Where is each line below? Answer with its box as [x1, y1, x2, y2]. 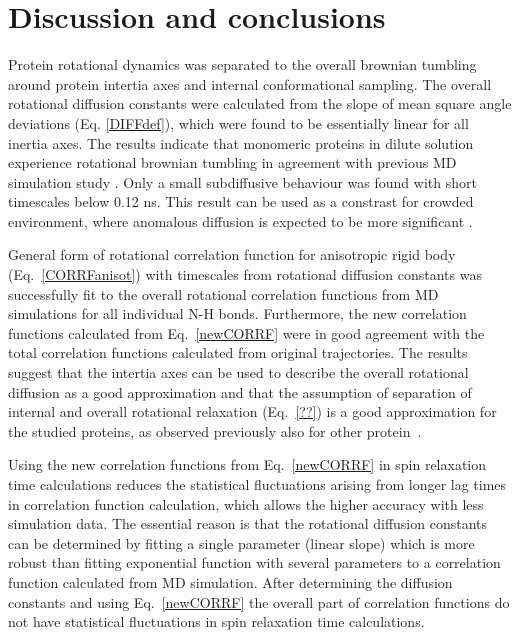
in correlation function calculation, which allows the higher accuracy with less [8, 493, 484, 514]
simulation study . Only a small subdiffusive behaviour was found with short [8, 171, 477, 192]
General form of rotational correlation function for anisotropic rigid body [8, 244, 456, 265]
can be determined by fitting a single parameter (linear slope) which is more [8, 532, 475, 553]
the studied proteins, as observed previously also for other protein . [8, 420, 422, 441]
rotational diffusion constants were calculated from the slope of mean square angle [8, 93, 512, 114]
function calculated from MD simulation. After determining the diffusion [8, 571, 453, 592]
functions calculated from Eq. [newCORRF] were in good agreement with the [8, 322, 485, 343]
